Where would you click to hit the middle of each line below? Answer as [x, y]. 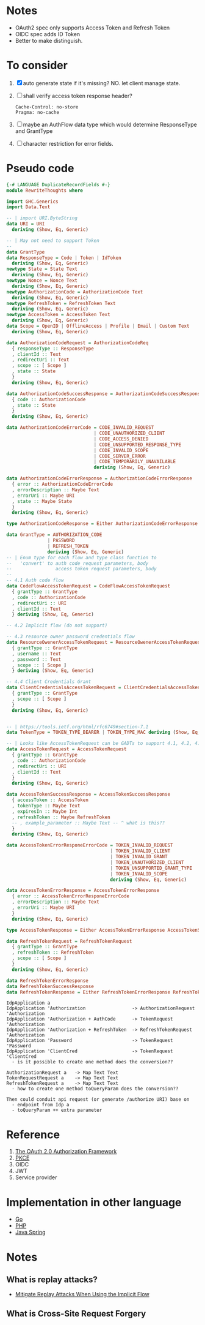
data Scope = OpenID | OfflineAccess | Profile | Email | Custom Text [98, 326]
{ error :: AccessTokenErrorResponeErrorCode [71, 896]
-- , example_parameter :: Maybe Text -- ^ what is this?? [88, 823]
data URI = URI [26, 224]
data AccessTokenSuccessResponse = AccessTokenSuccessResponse [88, 795]
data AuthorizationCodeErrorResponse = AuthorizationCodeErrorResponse [99, 478]
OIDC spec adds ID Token [48, 34]
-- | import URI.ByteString [42, 218]
